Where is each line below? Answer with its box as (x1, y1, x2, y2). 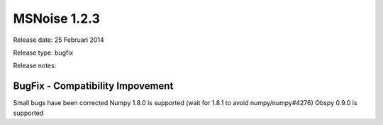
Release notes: (13, 61, 57, 70)
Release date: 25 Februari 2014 (13, 36, 104, 44)
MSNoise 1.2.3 (13, 11, 101, 26)
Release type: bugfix (13, 48, 74, 57)
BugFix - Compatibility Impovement (13, 80, 174, 92)
